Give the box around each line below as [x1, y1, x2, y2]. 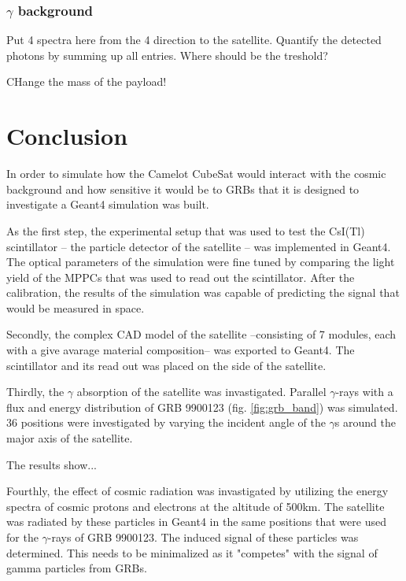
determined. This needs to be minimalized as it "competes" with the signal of [6, 544, 378, 561]
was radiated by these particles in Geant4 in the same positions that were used [6, 513, 386, 530]
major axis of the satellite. [6, 430, 133, 446]
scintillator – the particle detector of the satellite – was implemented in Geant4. [6, 238, 391, 254]
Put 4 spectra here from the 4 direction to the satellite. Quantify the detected [6, 31, 382, 48]
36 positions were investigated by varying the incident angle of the [6, 414, 326, 431]
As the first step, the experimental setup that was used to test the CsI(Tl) [6, 222, 365, 239]
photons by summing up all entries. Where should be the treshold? [6, 46, 328, 63]
